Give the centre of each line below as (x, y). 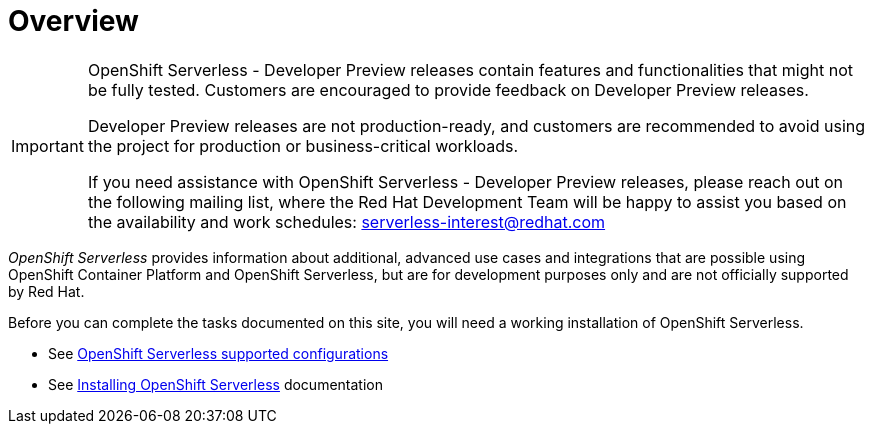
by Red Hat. (46, 291)
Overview (73, 21)
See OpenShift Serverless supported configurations (218, 353)
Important (47, 145)
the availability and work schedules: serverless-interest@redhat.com (346, 221)
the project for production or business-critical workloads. (303, 145)
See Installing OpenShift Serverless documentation (215, 384)
